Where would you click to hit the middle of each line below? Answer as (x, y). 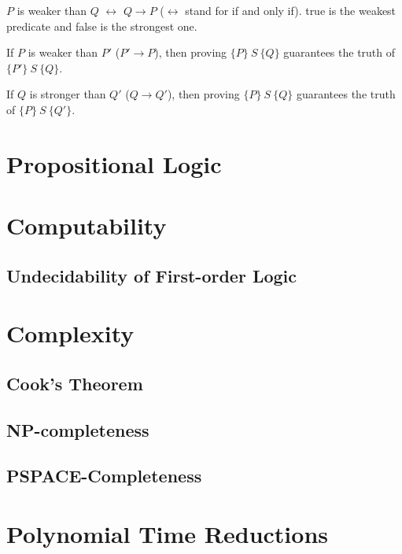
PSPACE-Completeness (104, 476)
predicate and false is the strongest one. (102, 26)
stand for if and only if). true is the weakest (291, 10)
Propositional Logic (114, 163)
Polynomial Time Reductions (167, 534)
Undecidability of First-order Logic (152, 275)
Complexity (70, 333)
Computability (87, 225)
